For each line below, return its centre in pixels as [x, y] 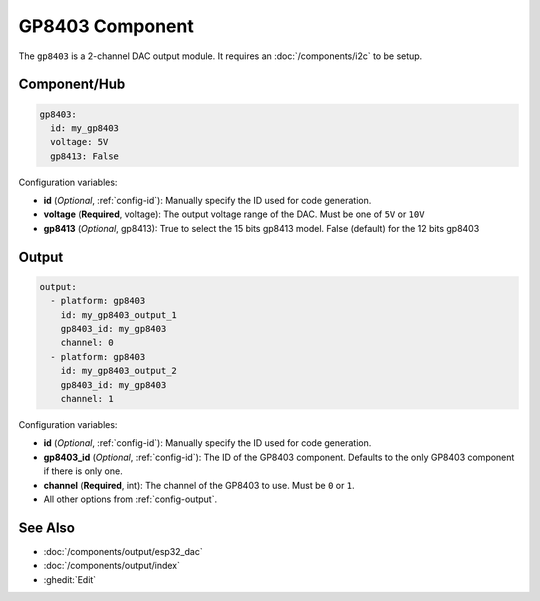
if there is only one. [83, 471]
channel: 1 [87, 398]
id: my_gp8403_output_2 [118, 371]
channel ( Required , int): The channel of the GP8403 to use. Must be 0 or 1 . [199, 485]
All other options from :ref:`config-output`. [130, 499]
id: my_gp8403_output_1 [118, 314]
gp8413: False [85, 156]
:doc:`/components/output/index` [111, 566]
